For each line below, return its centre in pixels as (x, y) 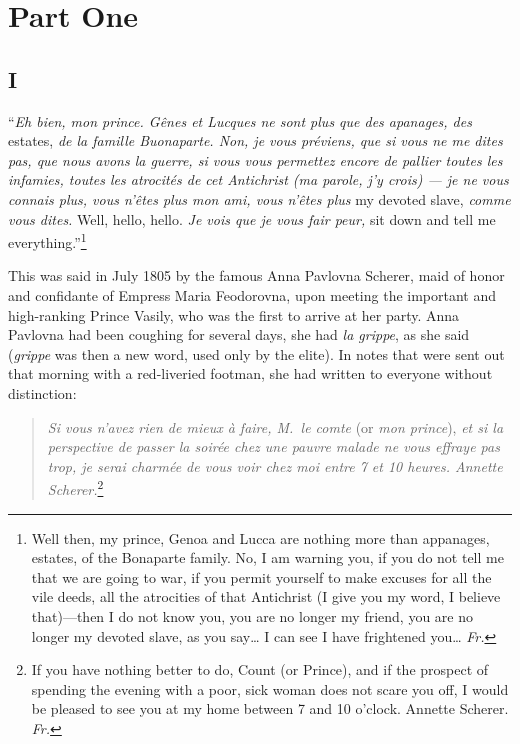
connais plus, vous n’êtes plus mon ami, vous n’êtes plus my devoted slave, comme (259, 198)
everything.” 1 (47, 240)
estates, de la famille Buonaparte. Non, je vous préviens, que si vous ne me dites (255, 140)
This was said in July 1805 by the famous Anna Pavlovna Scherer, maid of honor (256, 275)
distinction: (42, 392)
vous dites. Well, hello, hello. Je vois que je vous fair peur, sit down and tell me (252, 218)
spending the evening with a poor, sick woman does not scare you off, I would (270, 688)
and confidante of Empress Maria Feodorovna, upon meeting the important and (252, 294)
